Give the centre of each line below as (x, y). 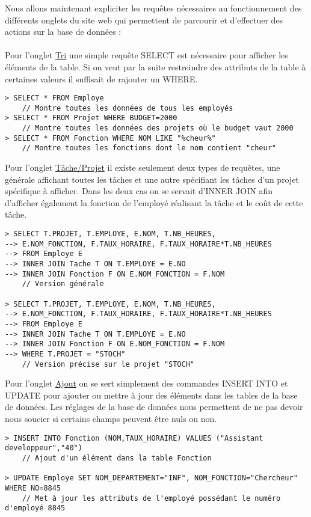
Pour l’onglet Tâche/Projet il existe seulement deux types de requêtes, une (143, 167)
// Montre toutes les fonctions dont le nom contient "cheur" (149, 148)
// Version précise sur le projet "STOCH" (108, 364)
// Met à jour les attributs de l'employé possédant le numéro (151, 498)
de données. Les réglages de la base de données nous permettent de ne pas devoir (154, 407)
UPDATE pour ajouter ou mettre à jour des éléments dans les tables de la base (151, 395)
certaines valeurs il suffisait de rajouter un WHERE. (101, 78)
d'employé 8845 (35, 508)
